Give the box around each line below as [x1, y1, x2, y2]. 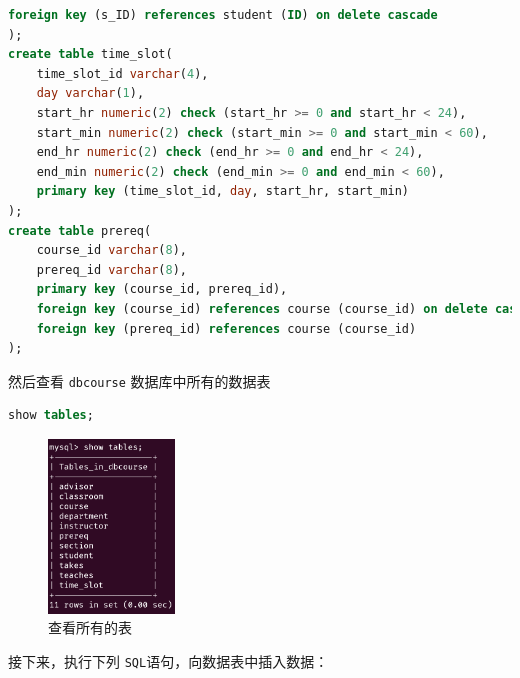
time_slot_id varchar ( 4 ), [36, 66, 209, 81]
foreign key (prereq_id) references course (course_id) [36, 321, 417, 336]
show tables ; [8, 408, 94, 423]
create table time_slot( [8, 47, 173, 62]
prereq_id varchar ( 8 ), [36, 262, 188, 277]
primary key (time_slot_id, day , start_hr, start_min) [36, 184, 409, 199]
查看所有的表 [48, 617, 132, 638]
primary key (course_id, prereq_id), [36, 282, 288, 297]
